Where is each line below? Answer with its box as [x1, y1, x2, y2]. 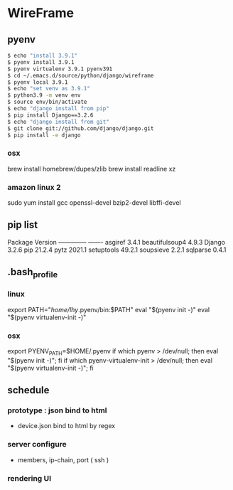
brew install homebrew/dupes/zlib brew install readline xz [7, 164, 176, 173]
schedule [7, 384, 50, 396]
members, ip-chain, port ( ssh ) [17, 455, 109, 464]
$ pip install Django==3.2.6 [7, 112, 94, 119]
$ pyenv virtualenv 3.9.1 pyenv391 [7, 65, 113, 73]
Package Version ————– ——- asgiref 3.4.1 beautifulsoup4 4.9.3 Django [7, 238, 226, 246]
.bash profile [7, 266, 58, 280]
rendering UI [7, 473, 52, 483]
